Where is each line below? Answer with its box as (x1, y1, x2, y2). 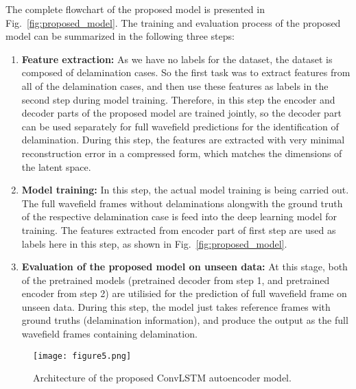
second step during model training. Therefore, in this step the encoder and (21, 92, 335, 106)
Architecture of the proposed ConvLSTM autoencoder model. (33, 370, 292, 385)
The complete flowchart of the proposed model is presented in (5, 2, 265, 16)
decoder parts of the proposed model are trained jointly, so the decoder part (21, 106, 342, 120)
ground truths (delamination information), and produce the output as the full (21, 313, 348, 327)
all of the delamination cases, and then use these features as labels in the (21, 78, 329, 93)
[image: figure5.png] (33, 351, 132, 361)
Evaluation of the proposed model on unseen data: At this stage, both (21, 259, 348, 274)
